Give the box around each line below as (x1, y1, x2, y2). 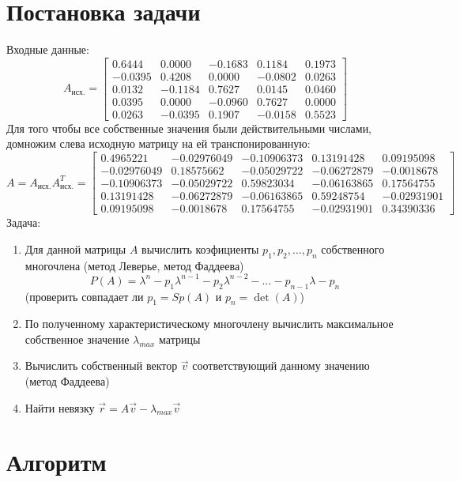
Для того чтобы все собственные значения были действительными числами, (6, 119, 372, 136)
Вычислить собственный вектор (25, 357, 178, 374)
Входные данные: (6, 41, 89, 58)
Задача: (6, 214, 41, 231)
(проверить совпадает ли (25, 288, 144, 304)
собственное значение (25, 330, 130, 347)
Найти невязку (25, 399, 95, 416)
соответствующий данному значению (192, 357, 370, 374)
